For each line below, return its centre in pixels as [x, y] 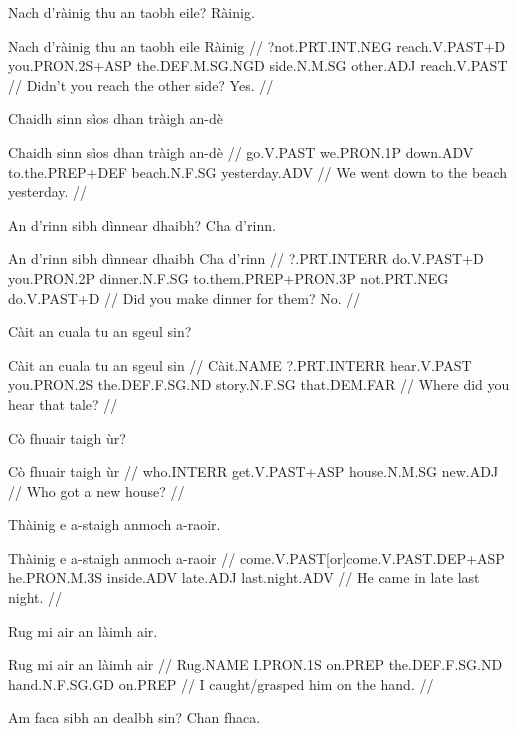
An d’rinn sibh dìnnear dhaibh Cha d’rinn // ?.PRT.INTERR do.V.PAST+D [246, 258]
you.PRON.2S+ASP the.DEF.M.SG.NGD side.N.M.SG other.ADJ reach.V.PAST [258, 65]
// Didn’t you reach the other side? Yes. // [141, 84]
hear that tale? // [63, 403]
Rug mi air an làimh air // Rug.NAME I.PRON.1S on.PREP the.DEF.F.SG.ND [255, 664]
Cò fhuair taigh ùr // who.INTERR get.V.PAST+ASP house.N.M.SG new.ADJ [253, 471]
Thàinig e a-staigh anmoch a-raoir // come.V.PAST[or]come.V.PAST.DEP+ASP [256, 557]
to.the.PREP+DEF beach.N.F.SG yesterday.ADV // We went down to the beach [257, 171]
